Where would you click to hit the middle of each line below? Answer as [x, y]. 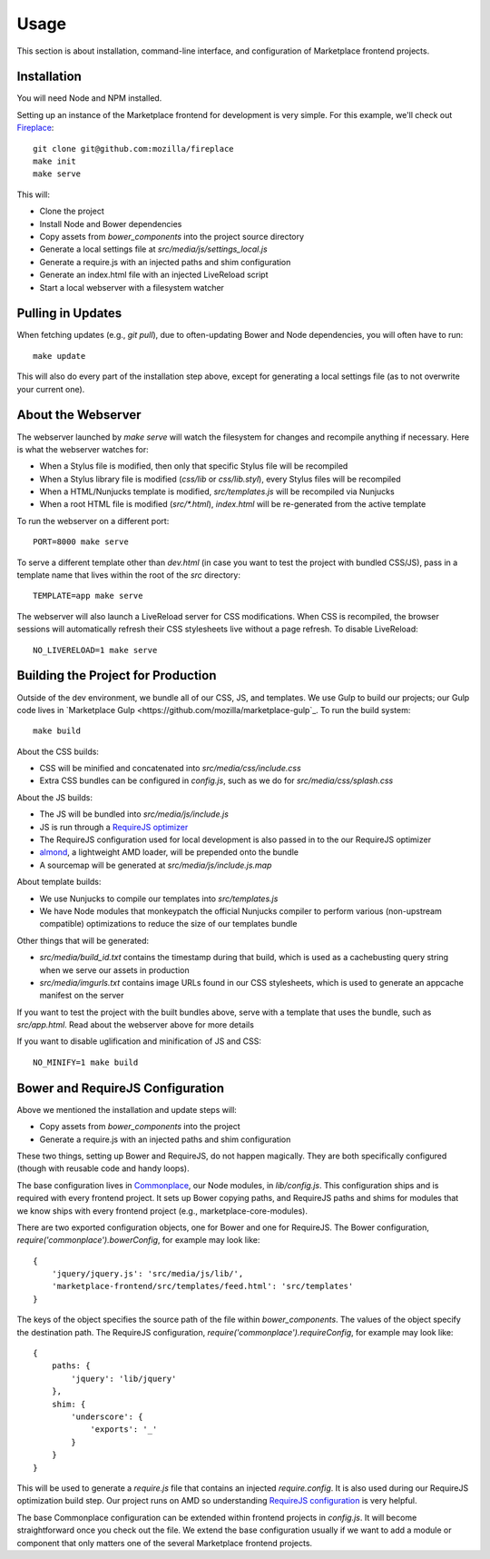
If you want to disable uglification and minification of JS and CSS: [139, 1041]
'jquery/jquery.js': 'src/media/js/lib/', [147, 1274]
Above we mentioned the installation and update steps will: [127, 1109]
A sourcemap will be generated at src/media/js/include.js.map [156, 865]
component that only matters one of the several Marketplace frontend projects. [165, 1543]
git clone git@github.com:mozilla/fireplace [134, 149]
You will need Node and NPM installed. [89, 98]
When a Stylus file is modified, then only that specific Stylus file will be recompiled [194, 466]
